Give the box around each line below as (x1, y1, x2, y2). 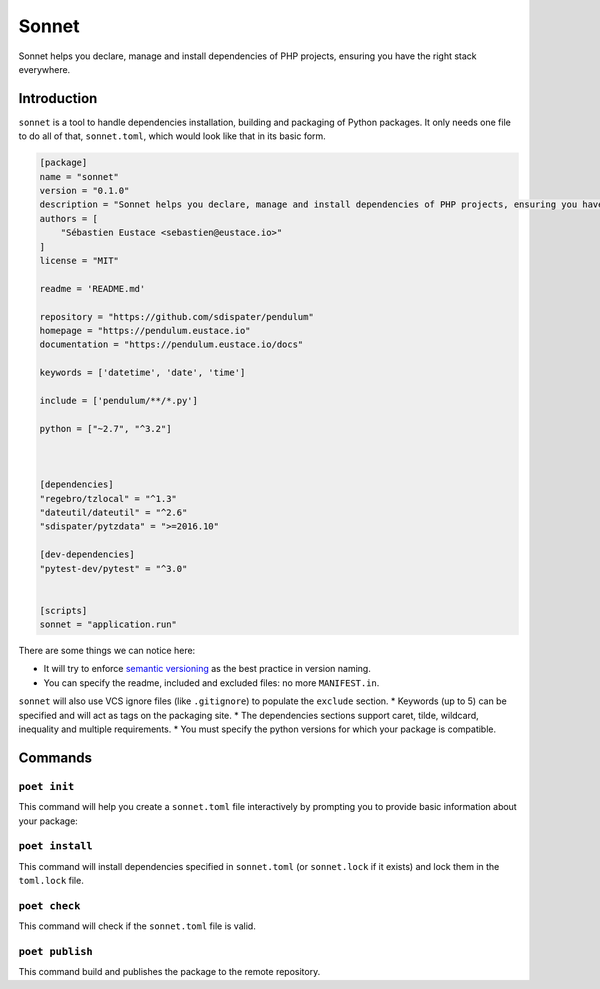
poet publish (18, 945, 94, 959)
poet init (18, 780, 75, 793)
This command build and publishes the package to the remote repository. (18, 966, 321, 978)
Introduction (18, 90, 98, 107)
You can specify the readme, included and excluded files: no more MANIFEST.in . (43, 676, 380, 689)
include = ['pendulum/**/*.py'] (39, 395, 199, 406)
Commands (18, 749, 93, 766)
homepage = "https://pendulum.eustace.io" (39, 325, 251, 336)
